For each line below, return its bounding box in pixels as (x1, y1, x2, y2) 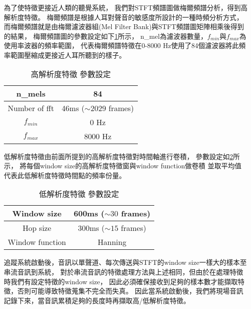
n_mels (16, 87, 45, 99)
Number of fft (8, 102, 54, 114)
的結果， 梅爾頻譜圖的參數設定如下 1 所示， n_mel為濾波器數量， (4, 31, 207, 41)
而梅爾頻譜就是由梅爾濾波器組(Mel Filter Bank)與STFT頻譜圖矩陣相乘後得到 (4, 21, 244, 32)
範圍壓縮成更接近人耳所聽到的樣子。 (10, 49, 126, 60)
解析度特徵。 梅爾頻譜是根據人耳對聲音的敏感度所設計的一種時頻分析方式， (4, 12, 243, 22)
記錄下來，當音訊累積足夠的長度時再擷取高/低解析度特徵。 (4, 295, 190, 305)
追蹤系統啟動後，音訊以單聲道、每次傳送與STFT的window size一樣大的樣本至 (4, 257, 247, 267)
